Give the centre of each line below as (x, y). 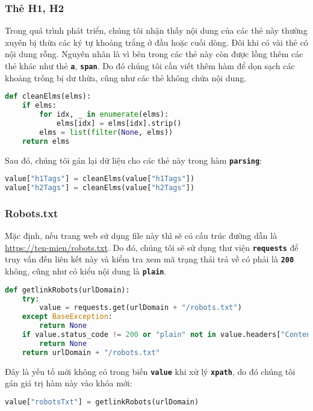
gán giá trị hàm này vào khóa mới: (69, 383)
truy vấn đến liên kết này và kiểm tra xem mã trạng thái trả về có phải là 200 (150, 259)
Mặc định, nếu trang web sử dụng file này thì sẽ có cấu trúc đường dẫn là (141, 236)
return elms (46, 141)
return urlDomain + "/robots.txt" (91, 352)
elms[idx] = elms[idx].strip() (119, 123)
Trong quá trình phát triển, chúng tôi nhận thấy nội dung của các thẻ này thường (156, 30)
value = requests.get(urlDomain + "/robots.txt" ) (141, 308)
